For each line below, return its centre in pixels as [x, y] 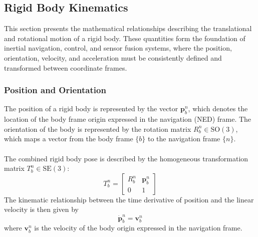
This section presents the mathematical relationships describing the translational [128, 28]
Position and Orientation [55, 90]
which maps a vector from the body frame [69, 139]
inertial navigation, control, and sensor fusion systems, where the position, [118, 48]
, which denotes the [218, 108]
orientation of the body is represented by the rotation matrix [98, 129]
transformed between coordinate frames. [66, 67]
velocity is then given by [42, 209]
